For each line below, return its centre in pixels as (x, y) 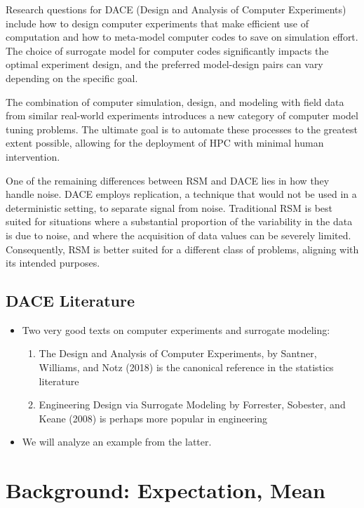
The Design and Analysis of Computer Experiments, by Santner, (178, 353)
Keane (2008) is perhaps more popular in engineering (153, 418)
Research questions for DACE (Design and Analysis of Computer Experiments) (176, 9)
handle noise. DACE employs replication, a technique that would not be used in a (181, 194)
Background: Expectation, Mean (166, 490)
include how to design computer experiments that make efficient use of (157, 23)
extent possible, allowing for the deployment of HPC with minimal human (165, 143)
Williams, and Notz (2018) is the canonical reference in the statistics (186, 367)
